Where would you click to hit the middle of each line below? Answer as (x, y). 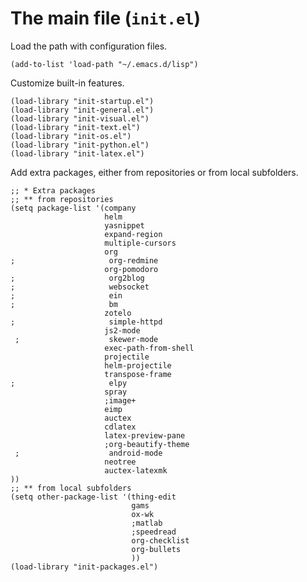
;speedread (154, 532)
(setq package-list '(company (73, 208)
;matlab (147, 523)
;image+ (120, 400)
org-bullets (156, 549)
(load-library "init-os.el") (71, 136)
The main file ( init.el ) (106, 18)
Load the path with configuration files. (89, 46)
